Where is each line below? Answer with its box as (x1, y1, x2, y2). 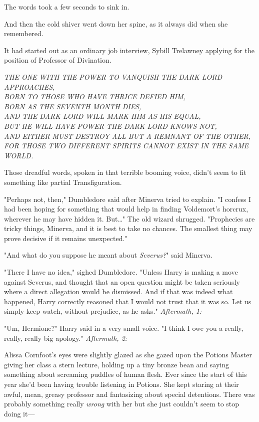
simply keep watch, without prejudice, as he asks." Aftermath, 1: (4, 306, 202, 316)
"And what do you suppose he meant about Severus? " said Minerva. (4, 250, 212, 260)
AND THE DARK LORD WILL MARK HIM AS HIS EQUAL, (4, 111, 201, 121)
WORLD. (4, 150, 33, 160)
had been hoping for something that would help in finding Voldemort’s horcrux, (4, 203, 248, 214)
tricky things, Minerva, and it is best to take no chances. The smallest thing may (4, 223, 252, 234)
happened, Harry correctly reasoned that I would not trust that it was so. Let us (4, 296, 251, 306)
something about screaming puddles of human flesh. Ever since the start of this (4, 369, 247, 379)
